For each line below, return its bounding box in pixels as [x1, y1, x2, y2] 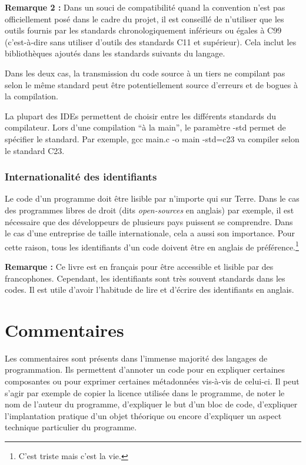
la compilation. [5, 90, 59, 102]
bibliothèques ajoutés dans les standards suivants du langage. [5, 47, 225, 59]
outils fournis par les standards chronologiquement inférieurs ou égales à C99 [5, 24, 282, 36]
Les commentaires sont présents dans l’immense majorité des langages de [5, 352, 268, 364]
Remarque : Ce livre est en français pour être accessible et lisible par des [5, 260, 274, 272]
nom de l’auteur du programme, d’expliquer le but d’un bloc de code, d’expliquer [5, 398, 298, 410]
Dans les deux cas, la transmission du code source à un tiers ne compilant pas [5, 66, 285, 79]
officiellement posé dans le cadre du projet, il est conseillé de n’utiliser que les [5, 12, 284, 25]
